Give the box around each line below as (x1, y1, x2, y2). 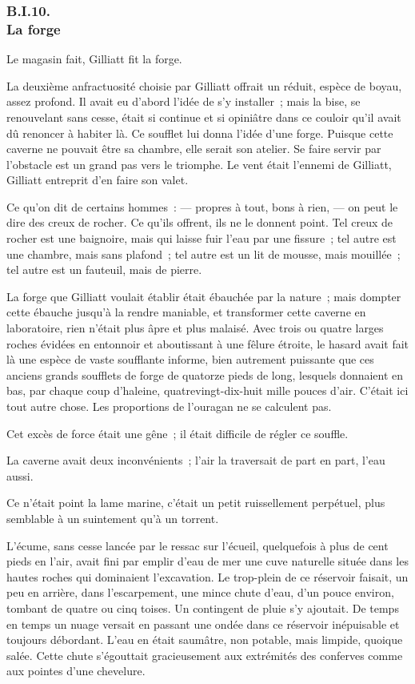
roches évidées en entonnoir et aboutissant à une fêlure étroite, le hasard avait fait (6, 335, 409, 352)
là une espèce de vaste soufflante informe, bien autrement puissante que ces (6, 351, 374, 368)
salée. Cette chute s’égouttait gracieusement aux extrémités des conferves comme (6, 646, 403, 663)
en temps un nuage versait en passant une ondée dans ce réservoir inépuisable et (6, 615, 400, 632)
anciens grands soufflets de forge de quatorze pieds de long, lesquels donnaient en (6, 366, 404, 383)
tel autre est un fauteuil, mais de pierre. (6, 261, 202, 278)
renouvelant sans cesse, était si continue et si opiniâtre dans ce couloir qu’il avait (6, 108, 401, 125)
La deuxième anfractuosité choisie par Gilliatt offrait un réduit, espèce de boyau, (6, 77, 402, 94)
